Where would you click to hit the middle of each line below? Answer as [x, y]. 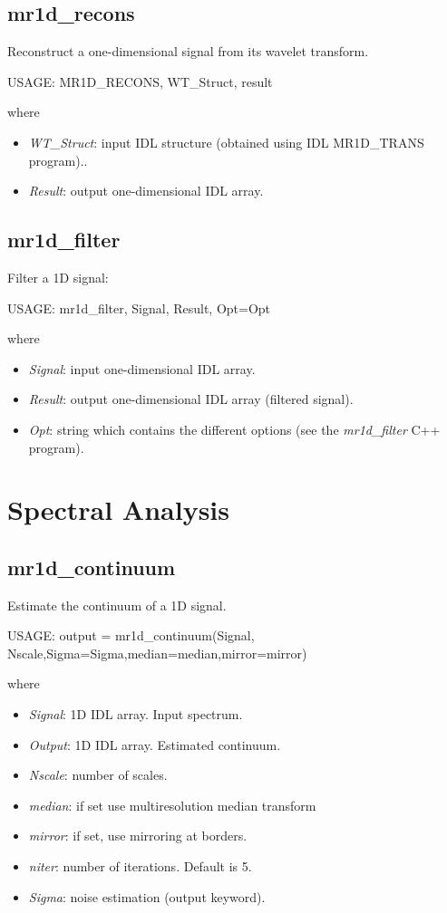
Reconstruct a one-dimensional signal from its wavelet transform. [188, 51]
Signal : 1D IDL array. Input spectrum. [136, 714]
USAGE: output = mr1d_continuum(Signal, [131, 635]
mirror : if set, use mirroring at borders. [138, 836]
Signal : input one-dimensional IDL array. [142, 368]
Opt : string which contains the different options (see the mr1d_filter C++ [234, 429]
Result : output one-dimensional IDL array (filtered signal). [191, 399]
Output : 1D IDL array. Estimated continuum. [155, 744]
